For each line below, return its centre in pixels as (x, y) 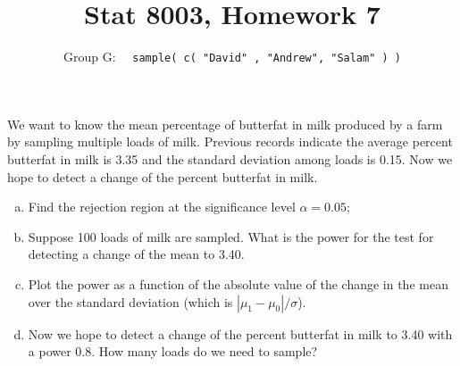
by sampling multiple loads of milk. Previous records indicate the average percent (230, 141)
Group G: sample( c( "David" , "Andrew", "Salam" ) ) (232, 57)
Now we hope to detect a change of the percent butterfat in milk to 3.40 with (240, 333)
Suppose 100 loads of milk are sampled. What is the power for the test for (231, 236)
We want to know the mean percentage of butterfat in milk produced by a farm (225, 124)
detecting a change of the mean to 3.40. (136, 254)
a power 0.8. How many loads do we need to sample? (173, 351)
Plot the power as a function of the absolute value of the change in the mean (238, 283)
